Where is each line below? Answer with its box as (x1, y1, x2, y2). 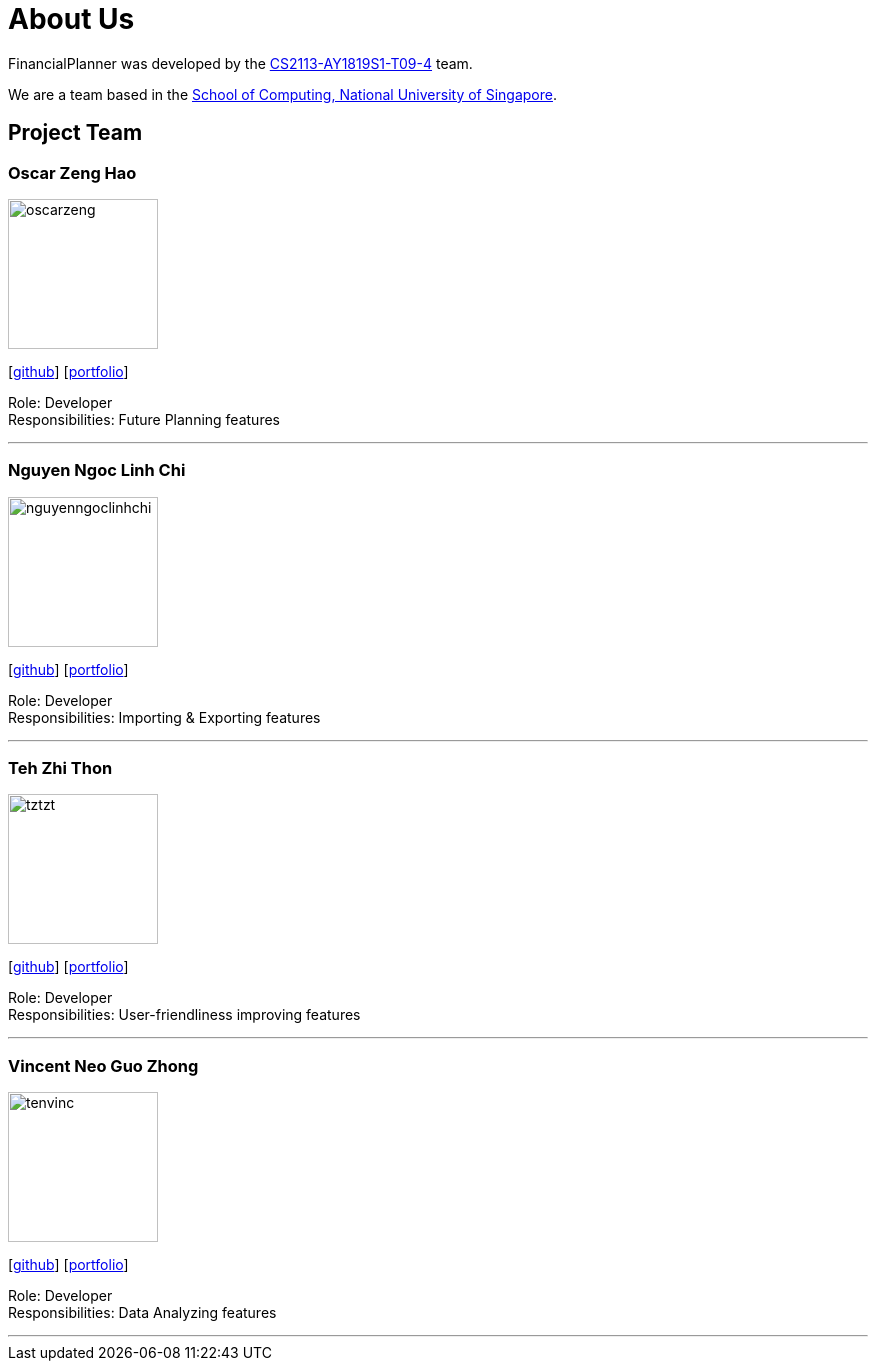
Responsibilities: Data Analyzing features (8, 1304, 277, 1322)
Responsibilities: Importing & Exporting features (8, 708, 321, 726)
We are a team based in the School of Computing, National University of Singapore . (8, 85, 558, 103)
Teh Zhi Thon (8, 758, 113, 779)
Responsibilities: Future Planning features (8, 410, 280, 428)
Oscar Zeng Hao (8, 162, 137, 183)
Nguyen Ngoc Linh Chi (8, 460, 186, 481)
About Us (8, 2, 135, 36)
